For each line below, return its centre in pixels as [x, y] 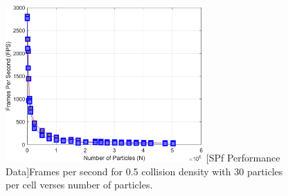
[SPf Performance [243, 158]
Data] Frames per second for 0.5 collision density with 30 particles [144, 171]
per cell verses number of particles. [79, 185]
